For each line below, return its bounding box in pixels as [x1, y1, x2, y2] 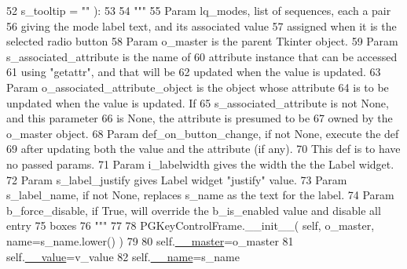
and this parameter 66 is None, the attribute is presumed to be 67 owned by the [6, 110, 393, 126]
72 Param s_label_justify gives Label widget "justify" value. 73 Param [6, 171, 347, 187]
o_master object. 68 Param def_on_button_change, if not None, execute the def [6, 125, 399, 141]
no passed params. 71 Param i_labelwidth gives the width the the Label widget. [6, 155, 394, 172]
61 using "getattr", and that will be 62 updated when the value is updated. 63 [6, 64, 381, 80]
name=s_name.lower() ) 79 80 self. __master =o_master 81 [6, 232, 294, 249]
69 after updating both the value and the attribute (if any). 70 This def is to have [6, 140, 401, 157]
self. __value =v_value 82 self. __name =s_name [6, 248, 240, 264]
